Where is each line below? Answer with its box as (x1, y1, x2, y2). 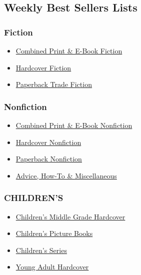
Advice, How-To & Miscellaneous (15, 170, 117, 180)
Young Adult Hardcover (15, 261, 89, 272)
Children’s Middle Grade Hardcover (15, 211, 125, 221)
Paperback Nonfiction (15, 153, 82, 164)
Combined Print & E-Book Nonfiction (15, 120, 132, 130)
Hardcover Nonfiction (15, 136, 81, 147)
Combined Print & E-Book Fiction (15, 45, 122, 55)
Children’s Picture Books (15, 228, 93, 238)
